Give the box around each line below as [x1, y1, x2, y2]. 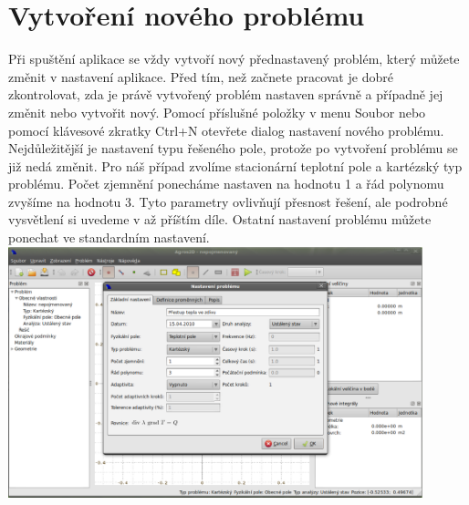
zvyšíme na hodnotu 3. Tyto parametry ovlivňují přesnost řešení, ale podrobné [8, 191, 448, 211]
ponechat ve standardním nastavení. [8, 228, 210, 247]
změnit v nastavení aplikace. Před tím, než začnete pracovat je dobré [8, 67, 393, 86]
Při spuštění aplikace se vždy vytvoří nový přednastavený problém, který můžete [8, 49, 460, 68]
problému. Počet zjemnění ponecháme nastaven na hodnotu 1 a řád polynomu [8, 174, 444, 193]
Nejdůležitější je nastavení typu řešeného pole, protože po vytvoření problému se [8, 139, 458, 158]
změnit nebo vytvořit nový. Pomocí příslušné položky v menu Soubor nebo [8, 102, 426, 121]
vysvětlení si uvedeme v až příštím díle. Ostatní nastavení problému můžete [8, 210, 432, 229]
